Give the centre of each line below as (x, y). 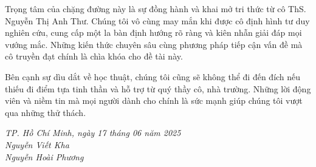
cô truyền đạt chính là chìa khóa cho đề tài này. (94, 56)
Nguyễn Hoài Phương (44, 156)
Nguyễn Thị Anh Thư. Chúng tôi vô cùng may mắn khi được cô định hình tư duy (157, 20)
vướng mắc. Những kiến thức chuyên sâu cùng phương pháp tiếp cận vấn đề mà (154, 44)
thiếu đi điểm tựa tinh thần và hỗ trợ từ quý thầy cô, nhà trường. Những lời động (158, 88)
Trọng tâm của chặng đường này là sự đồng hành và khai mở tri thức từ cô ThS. (156, 9)
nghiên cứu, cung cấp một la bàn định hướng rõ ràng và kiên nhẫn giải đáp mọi (153, 32)
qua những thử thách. (46, 112)
